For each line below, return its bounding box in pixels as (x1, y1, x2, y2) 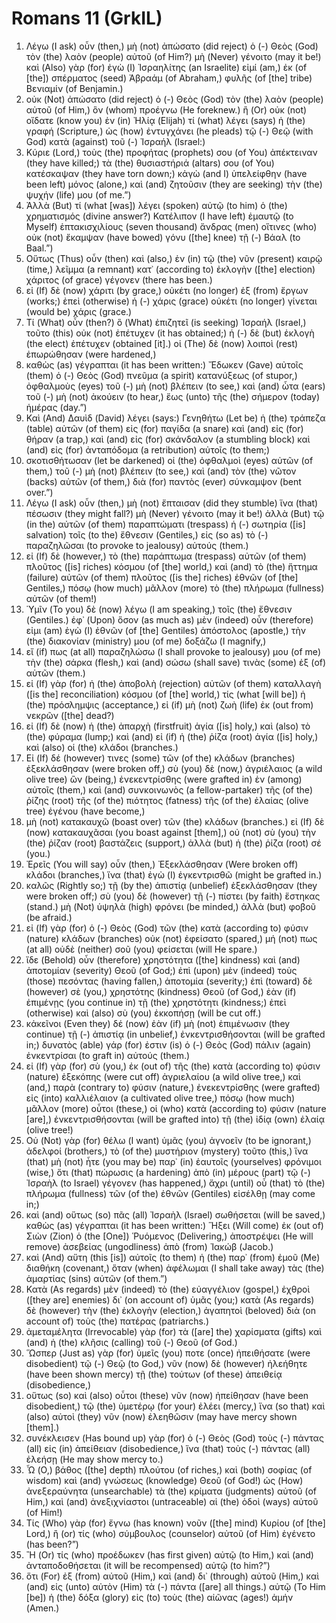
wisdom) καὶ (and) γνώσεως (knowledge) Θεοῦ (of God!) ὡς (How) (25, 1474, 304, 1486)
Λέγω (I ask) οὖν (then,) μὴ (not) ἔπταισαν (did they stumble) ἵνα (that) (25, 497, 319, 509)
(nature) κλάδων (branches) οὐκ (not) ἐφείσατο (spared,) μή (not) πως (25, 932, 318, 944)
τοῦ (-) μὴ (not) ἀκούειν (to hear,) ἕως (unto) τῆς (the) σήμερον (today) (25, 390, 321, 402)
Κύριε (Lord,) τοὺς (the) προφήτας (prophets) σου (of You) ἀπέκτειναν (25, 146, 318, 158)
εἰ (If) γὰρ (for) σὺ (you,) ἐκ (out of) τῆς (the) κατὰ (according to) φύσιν (25, 1060, 321, 1072)
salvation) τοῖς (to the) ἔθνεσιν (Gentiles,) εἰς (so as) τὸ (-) (25, 528, 269, 541)
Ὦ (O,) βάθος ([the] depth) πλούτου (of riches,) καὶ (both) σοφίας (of (25, 1463, 313, 1476)
